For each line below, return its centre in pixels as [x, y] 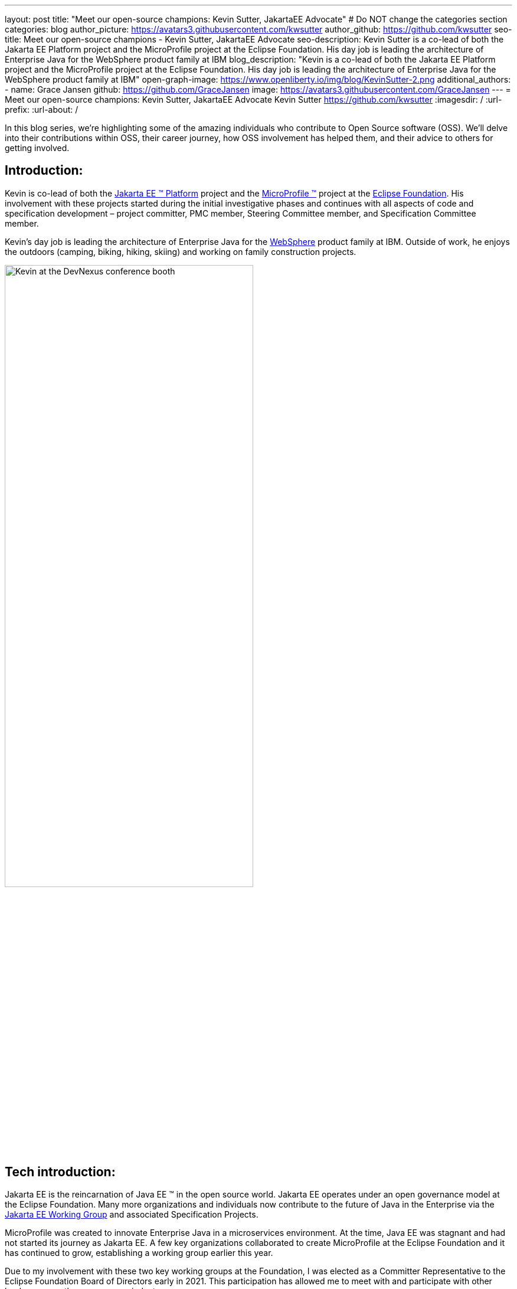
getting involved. [37, 148]
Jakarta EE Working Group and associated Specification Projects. [132, 1215]
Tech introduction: [60, 1172]
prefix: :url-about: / [42, 109]
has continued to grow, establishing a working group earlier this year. [139, 1253]
